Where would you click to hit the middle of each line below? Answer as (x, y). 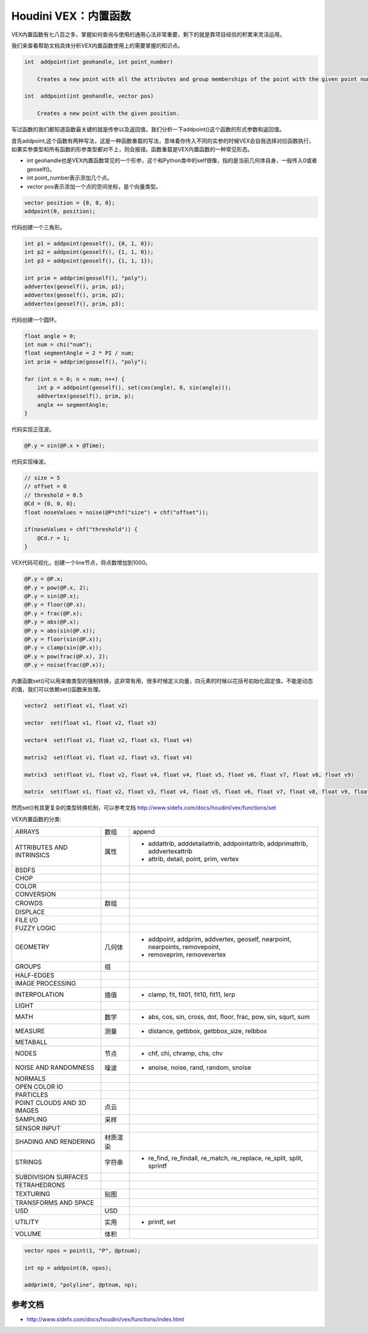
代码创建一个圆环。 (36, 320)
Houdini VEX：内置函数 (71, 16)
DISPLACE (30, 912)
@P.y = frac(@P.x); (53, 613)
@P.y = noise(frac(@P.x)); (65, 665)
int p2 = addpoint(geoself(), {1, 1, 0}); (89, 252)
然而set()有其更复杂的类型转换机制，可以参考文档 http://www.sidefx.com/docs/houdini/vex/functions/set (144, 808)
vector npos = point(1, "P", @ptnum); (82, 1250)
